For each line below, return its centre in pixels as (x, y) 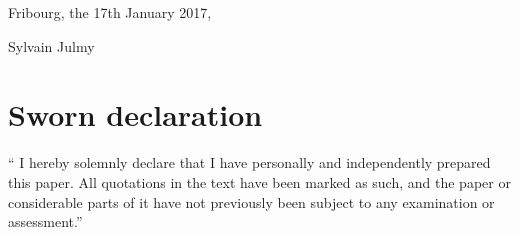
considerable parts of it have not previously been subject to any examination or (251, 201)
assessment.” (45, 221)
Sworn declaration (135, 114)
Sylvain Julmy (51, 45)
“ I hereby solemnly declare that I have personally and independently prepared (249, 162)
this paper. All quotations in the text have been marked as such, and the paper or (259, 181)
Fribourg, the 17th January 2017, (110, 12)
